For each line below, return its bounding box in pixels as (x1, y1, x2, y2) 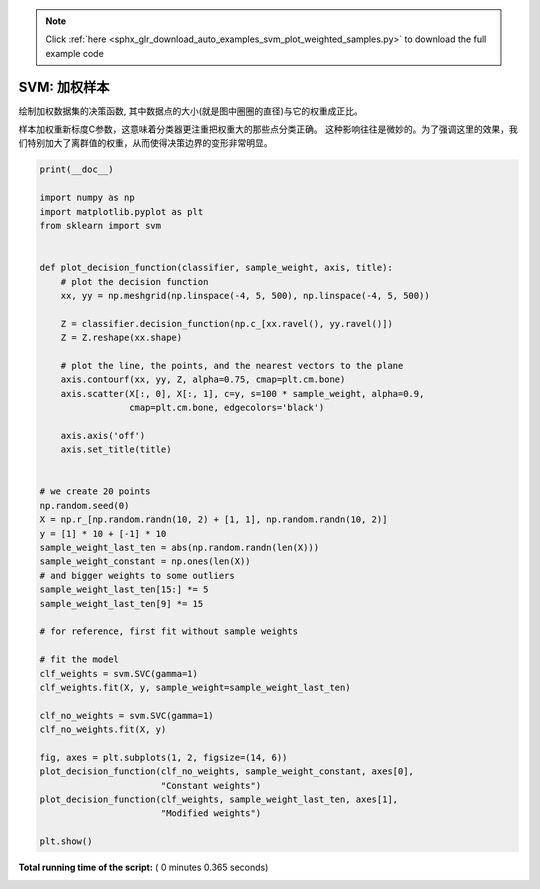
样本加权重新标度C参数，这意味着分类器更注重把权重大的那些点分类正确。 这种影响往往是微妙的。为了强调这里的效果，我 (18, 123, 519, 135)
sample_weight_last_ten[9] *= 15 (39, 598, 204, 609)
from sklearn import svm (39, 220, 162, 232)
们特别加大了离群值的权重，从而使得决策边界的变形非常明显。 (18, 137, 273, 149)
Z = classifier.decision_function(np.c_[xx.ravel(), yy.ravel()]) (60, 318, 394, 329)
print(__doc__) (39, 164, 114, 175)
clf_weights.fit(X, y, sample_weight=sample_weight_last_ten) (39, 681, 351, 693)
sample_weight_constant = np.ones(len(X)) (39, 556, 251, 567)
